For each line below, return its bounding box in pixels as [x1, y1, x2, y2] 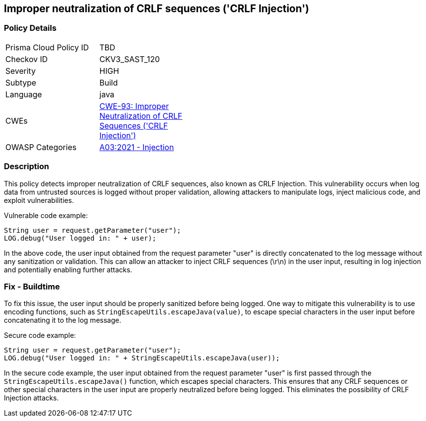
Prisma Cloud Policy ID [5, 42, 89, 52]
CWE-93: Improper [99, 101, 169, 111]
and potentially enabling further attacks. [4, 265, 132, 274]
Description [4, 161, 49, 172]
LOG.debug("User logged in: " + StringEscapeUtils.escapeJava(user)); [4, 354, 280, 362]
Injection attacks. [4, 394, 59, 402]
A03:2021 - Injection [99, 142, 174, 152]
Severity [5, 66, 36, 76]
